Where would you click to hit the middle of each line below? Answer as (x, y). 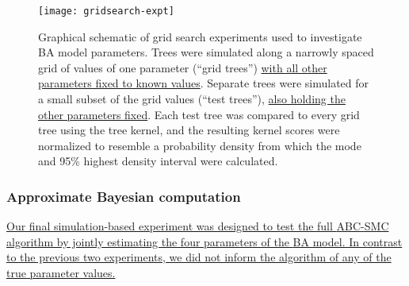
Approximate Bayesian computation (124, 196)
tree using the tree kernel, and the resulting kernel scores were (189, 130)
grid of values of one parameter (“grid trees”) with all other (183, 67)
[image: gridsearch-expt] (106, 11)
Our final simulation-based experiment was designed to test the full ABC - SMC (198, 226)
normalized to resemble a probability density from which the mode (200, 145)
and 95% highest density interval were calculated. (158, 161)
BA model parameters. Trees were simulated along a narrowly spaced (206, 52)
